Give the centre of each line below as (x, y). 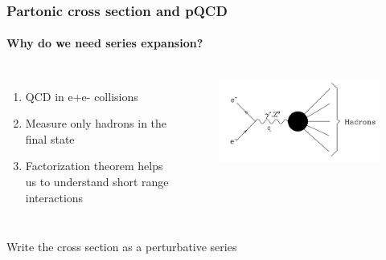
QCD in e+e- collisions (82, 96)
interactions (54, 197)
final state (50, 138)
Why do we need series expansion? (105, 43)
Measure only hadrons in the (96, 123)
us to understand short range (97, 182)
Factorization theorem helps (94, 166)
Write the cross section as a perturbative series (122, 247)
